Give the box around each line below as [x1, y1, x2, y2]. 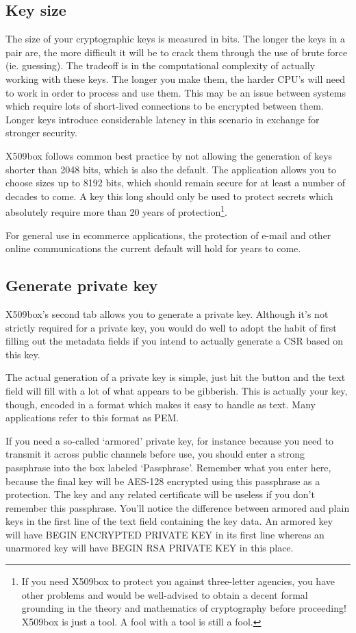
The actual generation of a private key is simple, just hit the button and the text [5, 370, 346, 384]
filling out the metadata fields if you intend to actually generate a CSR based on [5, 334, 344, 348]
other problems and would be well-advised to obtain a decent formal [21, 587, 308, 601]
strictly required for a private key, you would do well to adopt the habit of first [5, 320, 337, 334]
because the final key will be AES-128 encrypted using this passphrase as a [5, 473, 320, 488]
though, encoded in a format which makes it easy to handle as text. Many [5, 397, 316, 411]
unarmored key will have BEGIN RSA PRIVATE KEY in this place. [5, 541, 294, 555]
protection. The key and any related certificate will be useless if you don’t [5, 487, 315, 501]
